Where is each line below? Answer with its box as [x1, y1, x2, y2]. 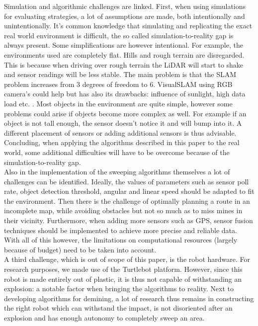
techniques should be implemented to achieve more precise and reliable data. [4, 225, 237, 235]
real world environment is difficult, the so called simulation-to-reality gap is [4, 30, 234, 40]
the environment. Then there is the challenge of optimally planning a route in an [4, 195, 250, 206]
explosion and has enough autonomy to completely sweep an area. [4, 313, 205, 323]
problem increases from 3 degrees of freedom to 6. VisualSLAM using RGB [4, 79, 233, 89]
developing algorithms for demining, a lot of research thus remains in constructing [4, 293, 254, 303]
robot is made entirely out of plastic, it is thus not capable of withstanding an [4, 273, 242, 284]
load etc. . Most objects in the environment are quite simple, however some [4, 98, 233, 108]
